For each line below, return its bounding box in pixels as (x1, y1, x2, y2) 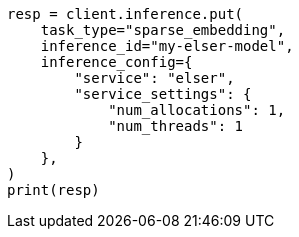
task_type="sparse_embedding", (40, 22, 286, 38)
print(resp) (7, 182, 100, 198)
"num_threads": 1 (108, 118, 244, 134)
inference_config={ (40, 54, 193, 70)
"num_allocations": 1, (108, 102, 286, 118)
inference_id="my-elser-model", (40, 38, 294, 54)
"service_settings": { (74, 86, 252, 102)
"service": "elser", (74, 70, 235, 86)
